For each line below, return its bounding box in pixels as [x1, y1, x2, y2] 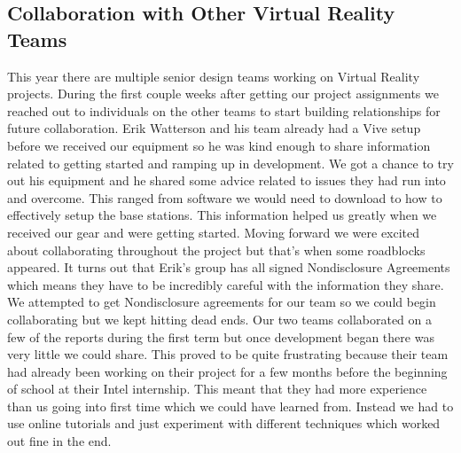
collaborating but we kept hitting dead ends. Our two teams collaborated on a [7, 309, 433, 328]
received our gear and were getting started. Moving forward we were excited [7, 223, 420, 241]
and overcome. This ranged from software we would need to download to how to [7, 188, 442, 207]
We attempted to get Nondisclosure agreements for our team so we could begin [7, 293, 436, 311]
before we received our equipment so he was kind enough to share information [7, 136, 431, 154]
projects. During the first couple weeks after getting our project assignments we [7, 84, 439, 103]
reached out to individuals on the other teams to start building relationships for [7, 101, 441, 120]
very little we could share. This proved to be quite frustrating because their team [7, 345, 449, 363]
